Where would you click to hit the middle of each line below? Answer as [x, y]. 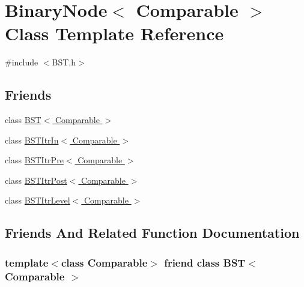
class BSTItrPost [36, 180]
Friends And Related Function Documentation [152, 233]
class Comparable [104, 262]
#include [22, 62]
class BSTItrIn [32, 140]
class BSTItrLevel [38, 200]
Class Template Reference [114, 33]
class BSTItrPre [34, 160]
